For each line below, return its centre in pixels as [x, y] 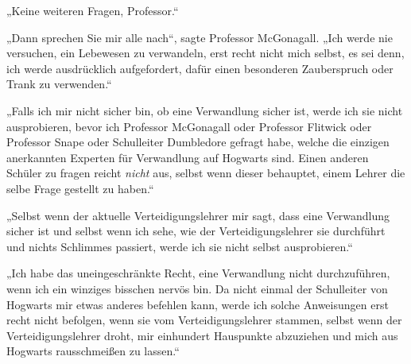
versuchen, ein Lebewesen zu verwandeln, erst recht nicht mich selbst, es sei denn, [205, 53]
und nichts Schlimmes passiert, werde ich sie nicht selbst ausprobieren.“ [180, 246]
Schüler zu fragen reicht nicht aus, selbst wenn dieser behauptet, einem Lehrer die [206, 173]
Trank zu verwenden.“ [59, 84]
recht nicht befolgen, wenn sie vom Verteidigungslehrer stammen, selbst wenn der [204, 320]
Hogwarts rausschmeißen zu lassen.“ [93, 351]
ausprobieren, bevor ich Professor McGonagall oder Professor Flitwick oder [189, 126]
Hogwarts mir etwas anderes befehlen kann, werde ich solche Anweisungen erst [198, 304]
